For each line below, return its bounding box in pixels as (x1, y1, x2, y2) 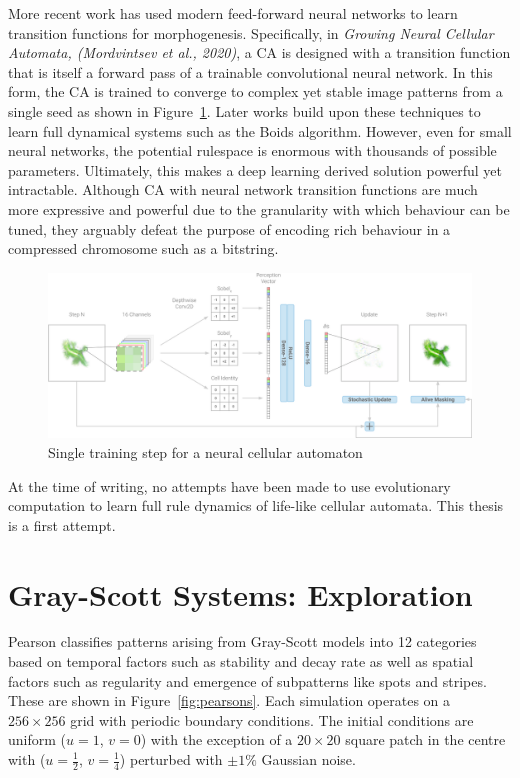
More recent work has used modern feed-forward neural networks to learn (8, 3, 458, 23)
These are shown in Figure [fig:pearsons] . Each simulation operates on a (8, 690, 451, 711)
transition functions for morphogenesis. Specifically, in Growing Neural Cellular (8, 22, 494, 43)
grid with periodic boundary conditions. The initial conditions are (70, 709, 474, 730)
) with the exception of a (140, 729, 293, 750)
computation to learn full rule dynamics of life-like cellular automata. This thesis (8, 495, 504, 516)
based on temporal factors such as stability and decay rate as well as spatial (8, 651, 474, 672)
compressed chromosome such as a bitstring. (8, 238, 279, 259)
